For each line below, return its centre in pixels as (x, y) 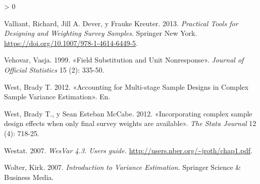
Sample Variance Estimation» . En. (57, 97)
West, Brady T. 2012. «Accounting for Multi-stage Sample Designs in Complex (126, 86)
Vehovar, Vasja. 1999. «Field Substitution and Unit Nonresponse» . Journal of (124, 60)
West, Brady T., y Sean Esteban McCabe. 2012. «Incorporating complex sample (128, 113)
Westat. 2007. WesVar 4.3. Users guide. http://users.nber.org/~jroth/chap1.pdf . (128, 150)
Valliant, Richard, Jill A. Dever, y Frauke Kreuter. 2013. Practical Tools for (121, 23)
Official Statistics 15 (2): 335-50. (54, 69)
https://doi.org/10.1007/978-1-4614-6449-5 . (71, 43)
